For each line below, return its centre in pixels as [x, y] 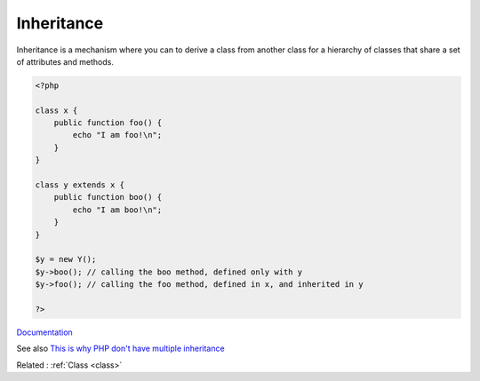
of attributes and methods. [65, 61]
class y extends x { [80, 185]
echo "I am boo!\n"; [117, 210]
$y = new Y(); [66, 259]
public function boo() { [108, 197]
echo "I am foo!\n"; [117, 135]
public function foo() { [108, 123]
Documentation [44, 332]
